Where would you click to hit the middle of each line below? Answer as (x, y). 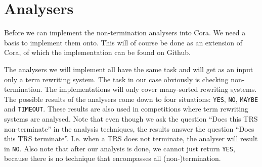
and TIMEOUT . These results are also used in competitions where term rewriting (126, 109)
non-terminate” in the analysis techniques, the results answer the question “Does (129, 128)
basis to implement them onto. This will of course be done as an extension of (123, 42)
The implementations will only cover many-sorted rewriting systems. (151, 89)
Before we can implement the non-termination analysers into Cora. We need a (125, 33)
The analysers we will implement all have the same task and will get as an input (129, 69)
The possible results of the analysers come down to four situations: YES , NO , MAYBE (131, 99)
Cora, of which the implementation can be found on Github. (97, 52)
